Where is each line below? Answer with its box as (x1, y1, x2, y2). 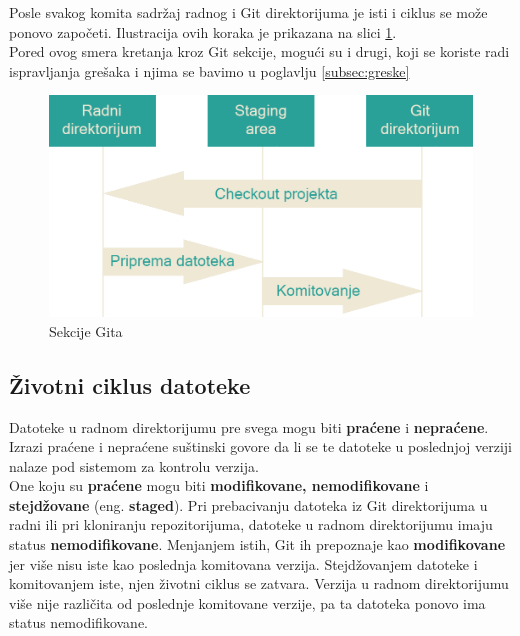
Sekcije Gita (49, 320, 123, 341)
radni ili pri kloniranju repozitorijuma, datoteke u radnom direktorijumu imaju (9, 514, 493, 535)
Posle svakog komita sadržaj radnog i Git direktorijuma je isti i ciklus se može (9, 2, 488, 22)
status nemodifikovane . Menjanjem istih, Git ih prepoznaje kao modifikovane (9, 534, 506, 555)
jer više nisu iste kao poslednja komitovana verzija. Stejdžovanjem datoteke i (9, 553, 478, 574)
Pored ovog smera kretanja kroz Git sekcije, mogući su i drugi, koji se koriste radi (9, 41, 510, 62)
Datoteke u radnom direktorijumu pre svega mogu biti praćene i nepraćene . (9, 416, 489, 437)
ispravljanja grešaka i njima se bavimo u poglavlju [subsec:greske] (9, 60, 410, 81)
